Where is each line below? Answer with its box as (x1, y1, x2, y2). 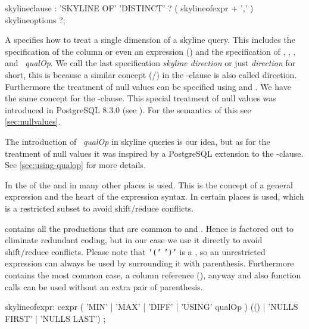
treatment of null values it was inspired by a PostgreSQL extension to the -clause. (5, 147, 304, 159)
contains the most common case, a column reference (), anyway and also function (5, 268, 301, 281)
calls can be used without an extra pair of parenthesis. (5, 280, 203, 293)
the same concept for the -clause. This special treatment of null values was (5, 92, 276, 104)
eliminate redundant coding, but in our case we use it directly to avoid (5, 234, 263, 246)
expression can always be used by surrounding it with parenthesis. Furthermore (5, 257, 294, 269)
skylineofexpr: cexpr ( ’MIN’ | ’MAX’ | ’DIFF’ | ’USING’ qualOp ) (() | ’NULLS (5, 300, 298, 313)
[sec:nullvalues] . (5, 115, 61, 128)
